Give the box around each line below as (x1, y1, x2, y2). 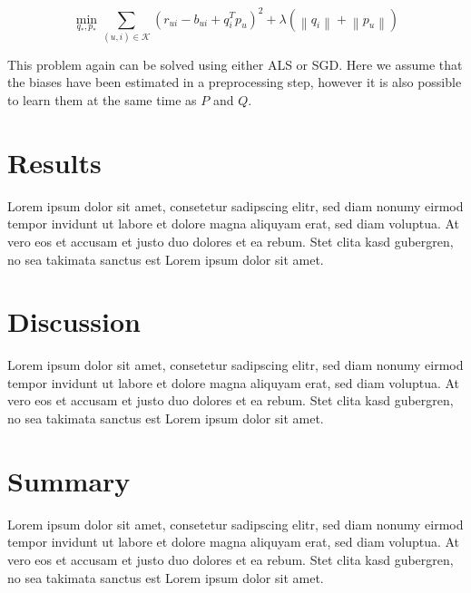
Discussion (7, 303, 141, 340)
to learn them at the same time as (7, 91, 197, 110)
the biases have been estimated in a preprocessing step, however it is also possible (7, 73, 462, 92)
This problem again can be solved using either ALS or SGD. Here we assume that (7, 54, 463, 73)
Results (7, 143, 102, 180)
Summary (7, 462, 131, 499)
